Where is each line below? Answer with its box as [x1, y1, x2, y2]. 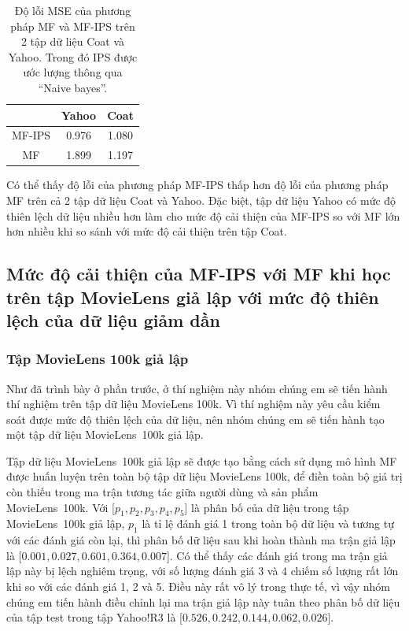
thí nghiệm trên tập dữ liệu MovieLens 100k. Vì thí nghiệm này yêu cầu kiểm [6, 395, 381, 412]
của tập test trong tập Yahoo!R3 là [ [6, 609, 182, 625]
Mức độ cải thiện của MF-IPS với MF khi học [6, 262, 391, 286]
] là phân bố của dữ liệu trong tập [184, 499, 349, 515]
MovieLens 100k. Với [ [6, 499, 115, 515]
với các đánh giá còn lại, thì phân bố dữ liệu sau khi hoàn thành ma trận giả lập [6, 532, 396, 548]
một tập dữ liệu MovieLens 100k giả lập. [6, 426, 204, 443]
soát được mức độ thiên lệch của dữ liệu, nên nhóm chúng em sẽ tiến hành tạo [6, 410, 385, 427]
